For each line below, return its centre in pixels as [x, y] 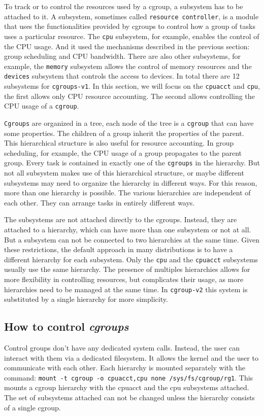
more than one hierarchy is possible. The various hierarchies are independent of [127, 193]
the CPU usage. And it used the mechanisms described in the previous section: [127, 46]
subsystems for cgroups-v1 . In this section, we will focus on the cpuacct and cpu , [132, 86]
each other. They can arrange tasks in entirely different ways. [100, 202]
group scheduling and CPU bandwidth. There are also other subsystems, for [122, 56]
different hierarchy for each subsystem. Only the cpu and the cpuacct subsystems [131, 259]
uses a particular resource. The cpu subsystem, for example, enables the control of [132, 36]
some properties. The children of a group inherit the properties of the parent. [124, 133]
